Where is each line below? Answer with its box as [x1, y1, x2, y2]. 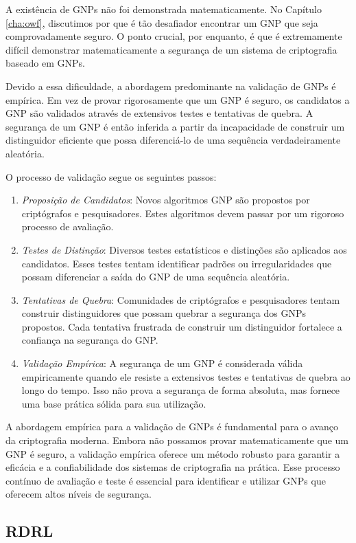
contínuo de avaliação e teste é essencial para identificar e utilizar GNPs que [5, 473, 326, 487]
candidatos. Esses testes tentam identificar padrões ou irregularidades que [21, 256, 332, 270]
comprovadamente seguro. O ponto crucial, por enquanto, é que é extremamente [5, 29, 342, 43]
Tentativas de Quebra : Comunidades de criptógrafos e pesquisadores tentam [21, 292, 340, 307]
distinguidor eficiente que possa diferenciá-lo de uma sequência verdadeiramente [5, 133, 341, 147]
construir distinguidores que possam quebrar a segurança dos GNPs [21, 306, 306, 320]
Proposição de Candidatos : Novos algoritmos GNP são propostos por [21, 192, 310, 207]
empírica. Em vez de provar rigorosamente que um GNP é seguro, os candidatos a [5, 92, 350, 107]
